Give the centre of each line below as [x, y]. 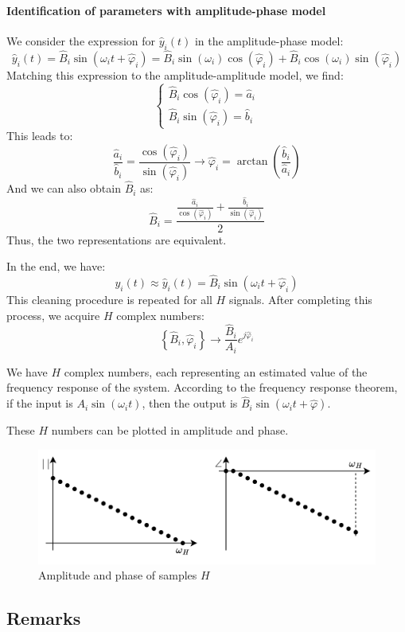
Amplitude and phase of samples [118, 575]
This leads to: [40, 136]
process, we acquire [53, 315]
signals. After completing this [300, 299]
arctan [252, 162]
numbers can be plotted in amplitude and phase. [170, 430]
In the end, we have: [56, 266]
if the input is [40, 403]
